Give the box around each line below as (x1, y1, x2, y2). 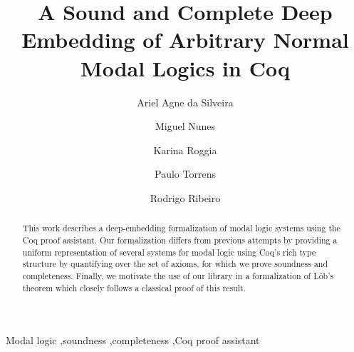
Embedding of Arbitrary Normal (21, 25, 349, 54)
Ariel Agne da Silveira (137, 94, 234, 109)
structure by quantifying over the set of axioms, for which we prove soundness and (22, 258, 328, 270)
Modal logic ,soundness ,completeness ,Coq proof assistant (6, 333, 260, 348)
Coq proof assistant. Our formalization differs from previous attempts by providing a (22, 233, 338, 246)
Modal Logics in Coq (80, 53, 290, 82)
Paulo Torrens (155, 166, 216, 181)
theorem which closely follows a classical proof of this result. (22, 281, 246, 293)
